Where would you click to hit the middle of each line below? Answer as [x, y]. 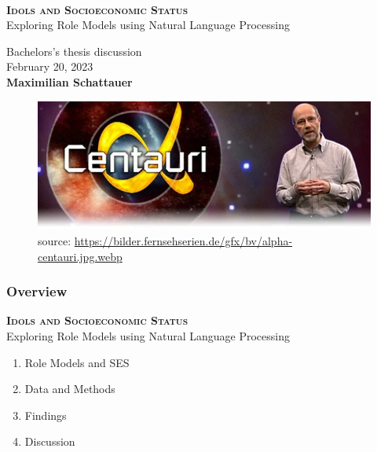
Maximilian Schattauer [70, 81]
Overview [37, 291]
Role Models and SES [77, 362]
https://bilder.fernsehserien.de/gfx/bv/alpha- [183, 240]
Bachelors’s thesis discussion [74, 51]
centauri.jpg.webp [80, 256]
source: [55, 240]
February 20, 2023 [50, 66]
